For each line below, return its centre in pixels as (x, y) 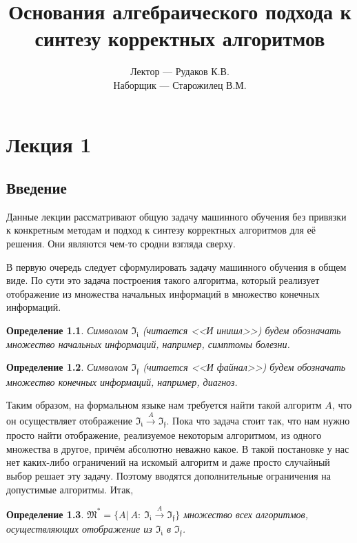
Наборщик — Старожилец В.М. (180, 84)
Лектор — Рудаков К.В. (180, 71)
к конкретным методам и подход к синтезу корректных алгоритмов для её (161, 230)
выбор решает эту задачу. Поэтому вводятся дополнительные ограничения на (169, 475)
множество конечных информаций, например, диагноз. (122, 381)
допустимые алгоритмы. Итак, (70, 489)
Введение (37, 188)
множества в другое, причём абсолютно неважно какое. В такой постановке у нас (178, 448)
